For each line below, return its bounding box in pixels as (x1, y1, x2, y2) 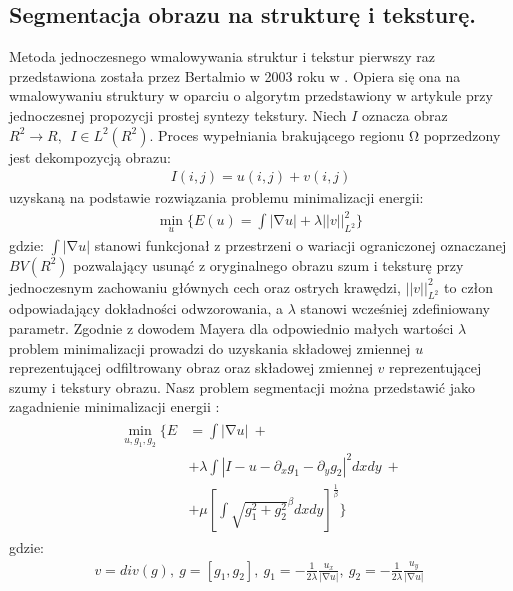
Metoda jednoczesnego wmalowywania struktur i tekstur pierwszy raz (9, 46, 435, 67)
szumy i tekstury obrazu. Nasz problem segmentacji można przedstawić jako (9, 376, 475, 397)
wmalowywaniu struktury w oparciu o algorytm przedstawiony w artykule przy (9, 85, 493, 106)
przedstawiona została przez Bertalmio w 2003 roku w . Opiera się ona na (9, 65, 461, 86)
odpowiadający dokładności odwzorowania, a (9, 298, 283, 319)
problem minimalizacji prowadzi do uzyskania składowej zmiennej (9, 337, 411, 358)
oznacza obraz (362, 104, 448, 125)
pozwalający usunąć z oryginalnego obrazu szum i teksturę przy (73, 254, 464, 275)
